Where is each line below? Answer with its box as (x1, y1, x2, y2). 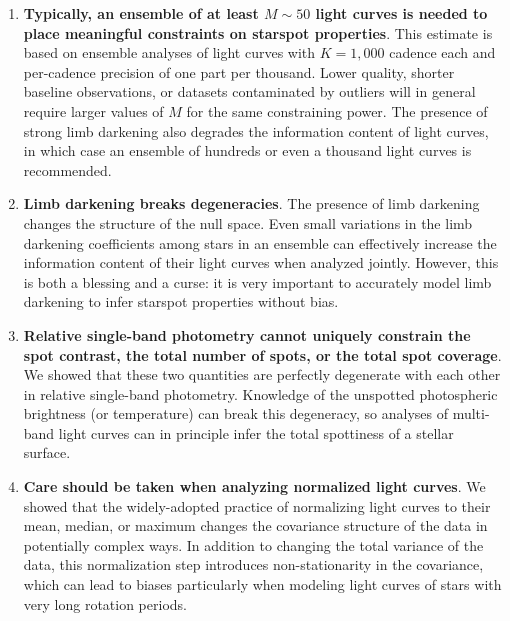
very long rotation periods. (23, 593, 187, 614)
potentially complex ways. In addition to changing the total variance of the (23, 534, 484, 555)
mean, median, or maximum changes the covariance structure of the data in (23, 515, 488, 536)
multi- (452, 403, 490, 424)
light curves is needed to (315, 3, 488, 23)
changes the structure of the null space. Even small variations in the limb (23, 212, 473, 233)
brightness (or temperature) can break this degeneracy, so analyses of (23, 403, 448, 424)
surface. (23, 442, 71, 463)
